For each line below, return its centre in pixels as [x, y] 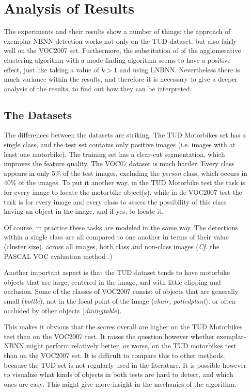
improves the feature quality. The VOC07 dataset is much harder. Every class [119, 163]
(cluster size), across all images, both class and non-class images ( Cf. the [112, 247]
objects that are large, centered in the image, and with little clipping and [112, 281]
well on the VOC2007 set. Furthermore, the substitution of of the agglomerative [123, 50]
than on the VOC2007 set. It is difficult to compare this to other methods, [115, 355]
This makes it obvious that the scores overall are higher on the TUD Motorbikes [123, 327]
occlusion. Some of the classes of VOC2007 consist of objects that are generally [121, 291]
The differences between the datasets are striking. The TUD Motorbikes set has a [125, 135]
